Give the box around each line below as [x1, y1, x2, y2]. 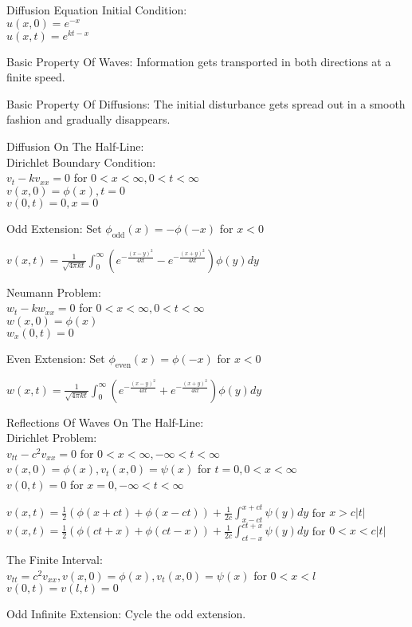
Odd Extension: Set [6, 219, 102, 236]
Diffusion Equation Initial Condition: [6, 2, 187, 18]
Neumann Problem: [6, 283, 101, 300]
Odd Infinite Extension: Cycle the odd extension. [6, 605, 246, 622]
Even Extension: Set [6, 349, 105, 366]
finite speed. [6, 69, 65, 85]
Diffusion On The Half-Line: [6, 138, 144, 155]
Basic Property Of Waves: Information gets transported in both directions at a [6, 53, 391, 69]
